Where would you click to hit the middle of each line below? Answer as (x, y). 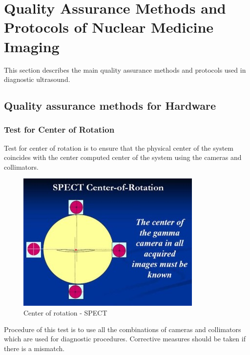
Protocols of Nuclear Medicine (109, 27)
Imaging (32, 46)
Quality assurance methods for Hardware (110, 106)
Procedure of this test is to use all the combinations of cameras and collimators (123, 329)
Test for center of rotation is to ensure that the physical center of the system (119, 148)
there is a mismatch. (34, 348)
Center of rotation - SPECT (65, 313)
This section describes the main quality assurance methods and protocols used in (125, 69)
